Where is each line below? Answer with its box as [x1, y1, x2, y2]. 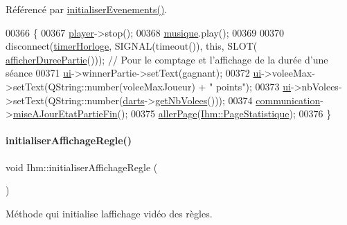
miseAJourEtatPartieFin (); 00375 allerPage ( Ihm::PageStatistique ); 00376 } [12, 106, 332, 121]
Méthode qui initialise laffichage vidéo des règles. [6, 206, 213, 220]
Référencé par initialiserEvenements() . [6, 2, 168, 16]
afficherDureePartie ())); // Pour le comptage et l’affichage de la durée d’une [6, 52, 328, 66]
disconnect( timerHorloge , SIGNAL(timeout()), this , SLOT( [6, 39, 258, 53]
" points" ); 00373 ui [209, 79, 291, 93]
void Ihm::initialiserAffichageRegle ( [6, 159, 158, 174]
